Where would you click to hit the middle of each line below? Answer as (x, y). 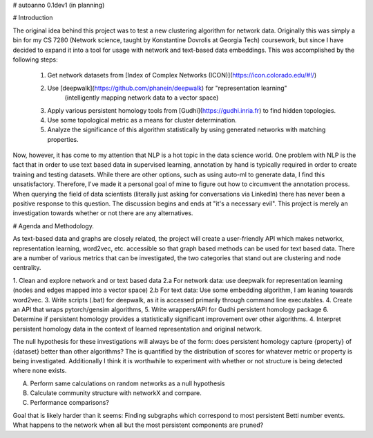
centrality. (27, 268)
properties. (63, 139)
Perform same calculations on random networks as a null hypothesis (127, 383)
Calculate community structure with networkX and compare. (116, 393)
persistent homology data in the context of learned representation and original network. (137, 329)
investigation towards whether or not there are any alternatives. (103, 213)
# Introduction (33, 18)
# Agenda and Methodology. (54, 226)
